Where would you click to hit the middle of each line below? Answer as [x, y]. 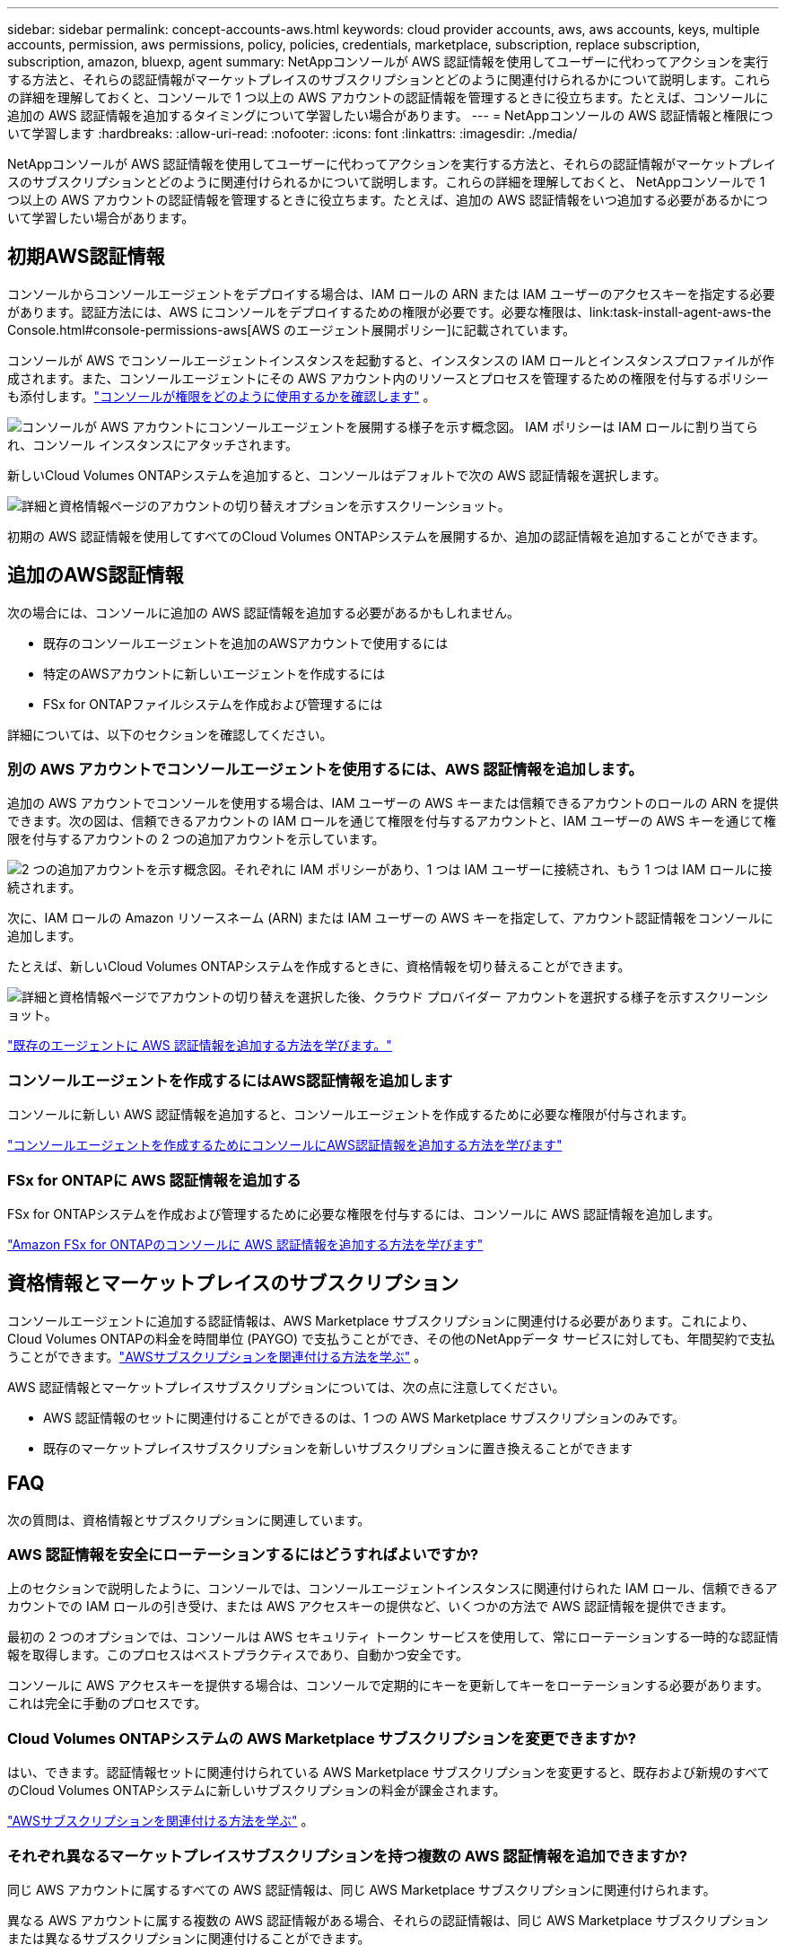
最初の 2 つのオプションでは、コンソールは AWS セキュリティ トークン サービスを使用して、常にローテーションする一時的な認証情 [393, 1637]
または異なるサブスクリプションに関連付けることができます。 [189, 1938]
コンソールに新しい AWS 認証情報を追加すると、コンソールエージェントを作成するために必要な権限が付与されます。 [351, 1115]
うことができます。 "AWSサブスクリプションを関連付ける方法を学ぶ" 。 [217, 1356]
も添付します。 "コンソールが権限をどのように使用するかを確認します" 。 [222, 396]
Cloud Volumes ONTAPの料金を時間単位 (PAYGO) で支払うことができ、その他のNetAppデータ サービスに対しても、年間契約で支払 [391, 1338]
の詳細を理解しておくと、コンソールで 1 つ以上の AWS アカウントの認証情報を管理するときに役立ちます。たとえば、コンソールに [388, 97]
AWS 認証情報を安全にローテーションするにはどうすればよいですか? [243, 1555]
